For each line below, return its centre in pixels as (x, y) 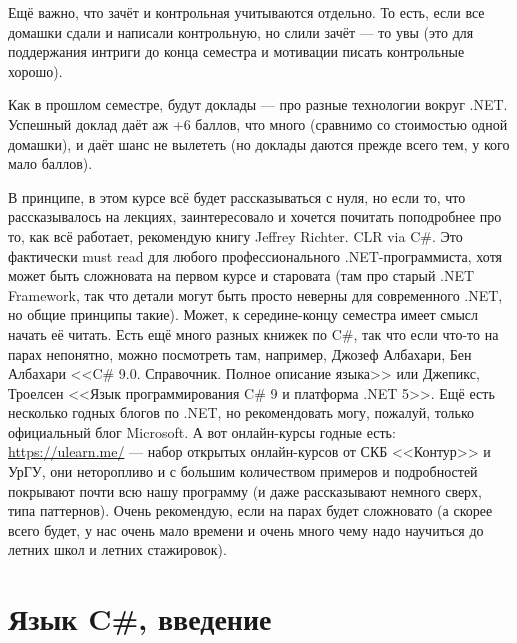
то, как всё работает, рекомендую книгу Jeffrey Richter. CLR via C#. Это (235, 235)
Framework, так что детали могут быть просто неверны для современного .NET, (255, 294)
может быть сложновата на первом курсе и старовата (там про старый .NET (241, 275)
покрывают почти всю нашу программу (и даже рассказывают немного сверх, (245, 490)
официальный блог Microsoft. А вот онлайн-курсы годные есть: (202, 431)
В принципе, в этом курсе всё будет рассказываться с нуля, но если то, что (237, 196)
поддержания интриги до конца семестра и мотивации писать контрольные (236, 51)
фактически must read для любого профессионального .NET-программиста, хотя (255, 255)
